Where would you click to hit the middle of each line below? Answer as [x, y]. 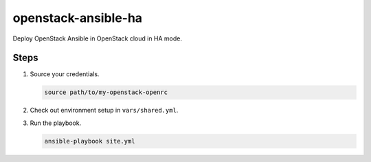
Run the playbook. [56, 123]
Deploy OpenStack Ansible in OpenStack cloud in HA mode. [97, 38]
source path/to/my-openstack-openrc [106, 92]
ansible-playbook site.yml [90, 141]
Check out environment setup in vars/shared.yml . [104, 111]
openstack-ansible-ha [78, 18]
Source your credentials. [65, 74]
